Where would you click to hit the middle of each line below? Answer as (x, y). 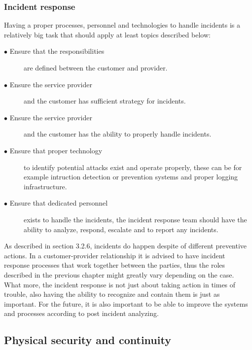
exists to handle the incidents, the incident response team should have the (135, 219)
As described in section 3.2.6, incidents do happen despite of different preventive (126, 246)
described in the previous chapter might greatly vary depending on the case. (119, 274)
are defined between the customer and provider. (96, 68)
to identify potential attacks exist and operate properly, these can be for (133, 167)
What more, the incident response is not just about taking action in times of (120, 284)
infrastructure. (45, 186)
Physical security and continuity (88, 340)
